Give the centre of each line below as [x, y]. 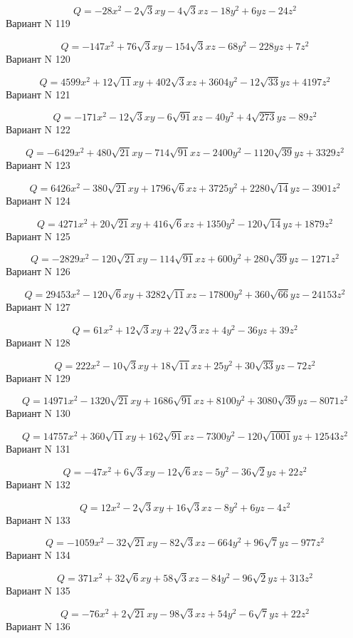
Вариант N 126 [38, 271]
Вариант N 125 [38, 236]
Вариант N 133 [38, 519]
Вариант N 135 [38, 591]
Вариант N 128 [38, 342]
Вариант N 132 [38, 484]
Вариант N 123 [38, 165]
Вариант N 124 [38, 200]
